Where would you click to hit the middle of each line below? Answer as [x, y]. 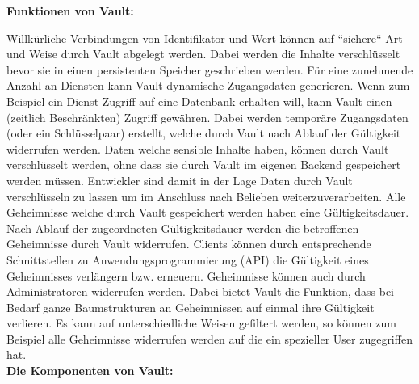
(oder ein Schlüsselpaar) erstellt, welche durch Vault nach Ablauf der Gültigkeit [204, 133]
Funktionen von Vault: [70, 11]
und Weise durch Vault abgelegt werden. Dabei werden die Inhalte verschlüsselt [203, 54]
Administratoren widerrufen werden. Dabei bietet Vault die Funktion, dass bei [200, 291]
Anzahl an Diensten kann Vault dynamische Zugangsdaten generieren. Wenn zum [208, 85]
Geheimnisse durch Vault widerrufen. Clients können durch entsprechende [189, 244]
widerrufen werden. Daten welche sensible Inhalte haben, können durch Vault [198, 148]
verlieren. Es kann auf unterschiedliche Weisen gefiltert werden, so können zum [201, 323]
